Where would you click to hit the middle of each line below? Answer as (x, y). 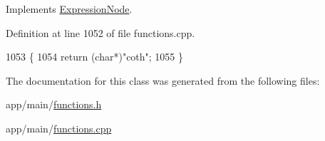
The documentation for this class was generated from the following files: (163, 80)
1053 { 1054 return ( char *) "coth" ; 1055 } (95, 57)
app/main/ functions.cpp (59, 128)
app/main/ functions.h (54, 104)
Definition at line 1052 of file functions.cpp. (100, 32)
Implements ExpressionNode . (69, 9)
